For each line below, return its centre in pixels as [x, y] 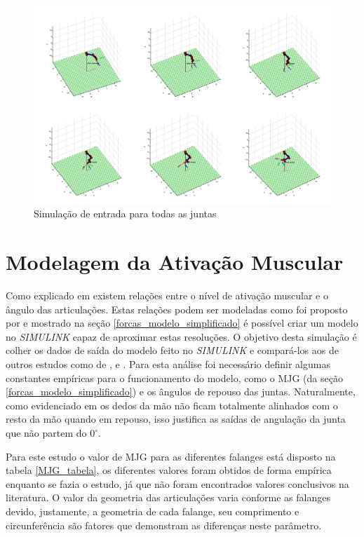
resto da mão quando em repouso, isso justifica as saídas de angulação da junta [176, 419]
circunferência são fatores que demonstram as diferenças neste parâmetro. [164, 525]
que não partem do [46, 433]
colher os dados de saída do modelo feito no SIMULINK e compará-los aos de [172, 350]
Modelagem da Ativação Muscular [175, 262]
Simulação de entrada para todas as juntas [125, 213]
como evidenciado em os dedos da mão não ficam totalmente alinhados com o [172, 405]
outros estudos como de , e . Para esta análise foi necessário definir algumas [168, 364]
